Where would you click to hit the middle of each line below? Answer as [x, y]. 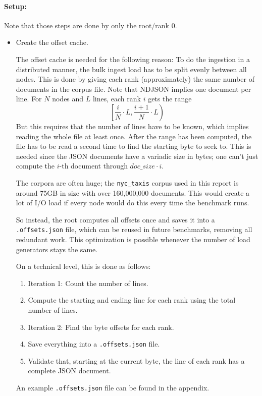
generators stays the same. [57, 249]
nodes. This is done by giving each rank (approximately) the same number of [135, 79]
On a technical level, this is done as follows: [83, 266]
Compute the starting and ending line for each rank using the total [132, 300]
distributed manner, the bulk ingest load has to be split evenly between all [131, 69]
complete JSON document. [69, 371]
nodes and [68, 99]
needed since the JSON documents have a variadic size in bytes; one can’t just [137, 156]
